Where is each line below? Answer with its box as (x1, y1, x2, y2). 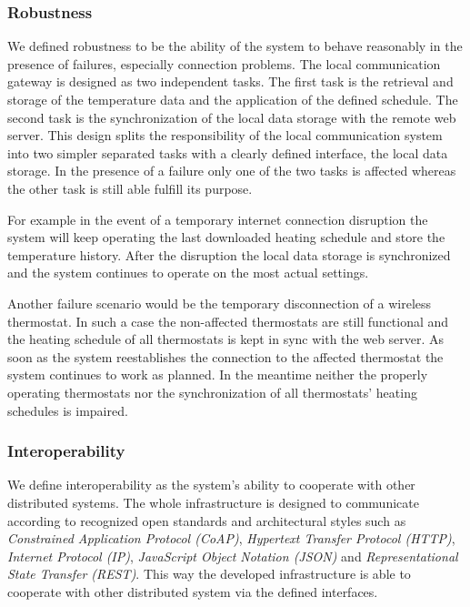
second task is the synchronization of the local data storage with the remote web (7, 107, 456, 126)
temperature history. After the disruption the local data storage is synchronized (7, 245, 451, 264)
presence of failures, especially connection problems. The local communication (7, 54, 441, 73)
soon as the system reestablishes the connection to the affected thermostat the (7, 347, 444, 366)
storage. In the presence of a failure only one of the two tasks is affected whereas (7, 161, 456, 180)
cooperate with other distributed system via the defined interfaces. (7, 582, 378, 601)
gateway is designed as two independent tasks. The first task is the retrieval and (7, 72, 454, 91)
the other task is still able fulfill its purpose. (7, 178, 253, 197)
